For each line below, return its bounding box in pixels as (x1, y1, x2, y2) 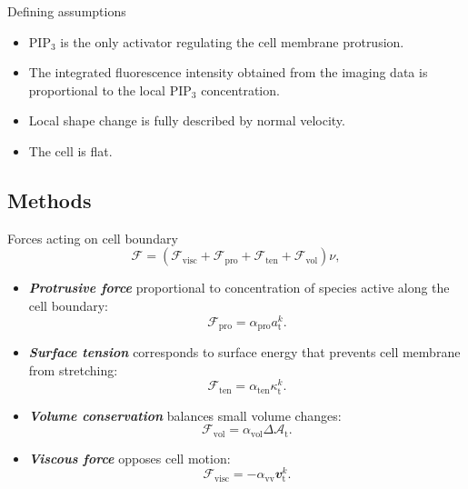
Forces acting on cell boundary (7, 228, 178, 247)
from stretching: (28, 360, 118, 379)
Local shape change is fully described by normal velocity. (28, 111, 345, 130)
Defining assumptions (7, 2, 126, 20)
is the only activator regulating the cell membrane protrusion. (60, 32, 404, 51)
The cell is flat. (28, 141, 113, 160)
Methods (7, 185, 92, 214)
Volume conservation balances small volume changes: (28, 405, 342, 424)
